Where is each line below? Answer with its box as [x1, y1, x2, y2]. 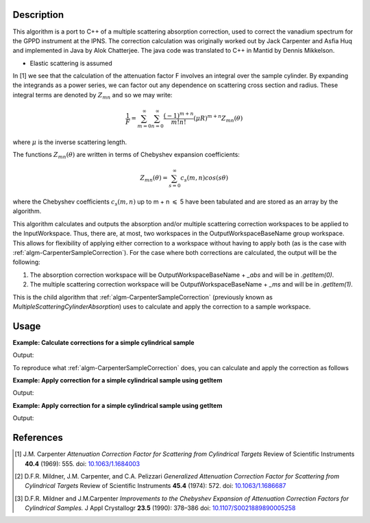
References [12, 432, 63, 443]
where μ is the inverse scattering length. [12, 138, 127, 146]
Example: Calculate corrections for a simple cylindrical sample [12, 338, 195, 346]
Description [12, 9, 64, 21]
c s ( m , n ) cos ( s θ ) [180, 174, 229, 184]
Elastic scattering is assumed [29, 59, 112, 67]
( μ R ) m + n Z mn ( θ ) [193, 113, 243, 123]
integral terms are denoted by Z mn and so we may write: [12, 90, 173, 101]
